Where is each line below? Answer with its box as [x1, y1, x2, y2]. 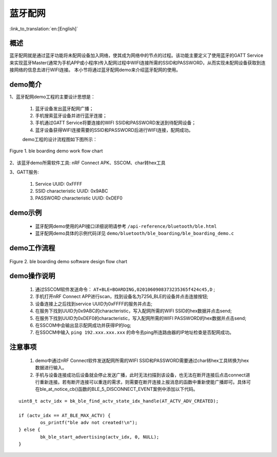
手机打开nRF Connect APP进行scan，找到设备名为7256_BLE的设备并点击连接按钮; [35, 293, 209, 300]
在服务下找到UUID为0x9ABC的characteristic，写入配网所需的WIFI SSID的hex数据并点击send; [35, 308, 232, 314]
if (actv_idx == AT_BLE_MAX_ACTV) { [18, 412, 111, 418]
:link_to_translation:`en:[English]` [9, 26, 78, 32]
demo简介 [9, 80, 42, 89]
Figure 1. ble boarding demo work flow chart [9, 148, 103, 154]
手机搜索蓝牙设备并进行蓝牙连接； [35, 112, 107, 118]
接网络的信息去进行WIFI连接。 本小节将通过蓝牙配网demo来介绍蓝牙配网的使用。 [9, 67, 181, 73]
